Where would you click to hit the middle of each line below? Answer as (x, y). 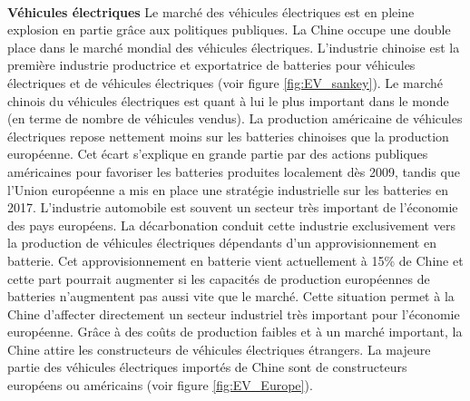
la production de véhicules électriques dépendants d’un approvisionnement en (222, 243)
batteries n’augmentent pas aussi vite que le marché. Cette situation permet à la (231, 296)
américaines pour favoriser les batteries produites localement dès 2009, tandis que (234, 171)
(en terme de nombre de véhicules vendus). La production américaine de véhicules (235, 118)
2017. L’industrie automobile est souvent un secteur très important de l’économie (233, 207)
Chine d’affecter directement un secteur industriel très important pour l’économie (234, 313)
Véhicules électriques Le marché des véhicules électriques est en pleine (211, 11)
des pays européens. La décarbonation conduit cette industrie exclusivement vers (231, 225)
